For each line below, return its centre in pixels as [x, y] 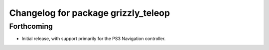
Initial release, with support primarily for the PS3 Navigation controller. [94, 39]
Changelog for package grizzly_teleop [90, 13]
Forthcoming [31, 26]
